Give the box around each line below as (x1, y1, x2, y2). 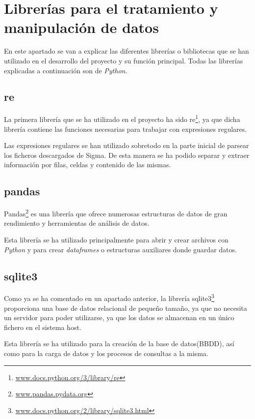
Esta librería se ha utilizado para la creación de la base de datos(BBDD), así (4, 338, 234, 349)
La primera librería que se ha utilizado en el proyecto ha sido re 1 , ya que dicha (4, 113, 240, 124)
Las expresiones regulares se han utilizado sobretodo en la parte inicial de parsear (4, 140, 249, 150)
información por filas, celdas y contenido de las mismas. (4, 159, 171, 170)
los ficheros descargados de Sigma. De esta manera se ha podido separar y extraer (4, 150, 250, 160)
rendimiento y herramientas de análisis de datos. (4, 218, 150, 228)
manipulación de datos (4, 17, 159, 37)
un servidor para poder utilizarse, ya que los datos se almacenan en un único (4, 312, 234, 323)
